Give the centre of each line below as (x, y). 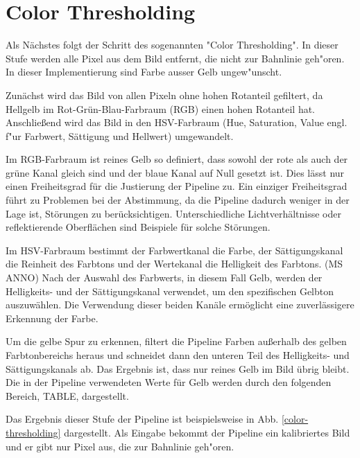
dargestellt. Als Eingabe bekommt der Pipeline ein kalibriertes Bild (207, 432)
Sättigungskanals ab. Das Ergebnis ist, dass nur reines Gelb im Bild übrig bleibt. (178, 368)
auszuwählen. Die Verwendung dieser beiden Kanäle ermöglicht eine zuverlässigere (180, 305)
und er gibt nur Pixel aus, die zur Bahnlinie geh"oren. (120, 446)
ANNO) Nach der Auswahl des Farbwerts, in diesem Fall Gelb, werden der (164, 278)
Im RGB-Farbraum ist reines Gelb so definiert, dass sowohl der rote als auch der (177, 159)
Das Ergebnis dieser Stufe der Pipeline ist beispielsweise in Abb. (142, 419)
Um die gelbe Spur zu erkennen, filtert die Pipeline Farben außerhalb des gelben (176, 341)
